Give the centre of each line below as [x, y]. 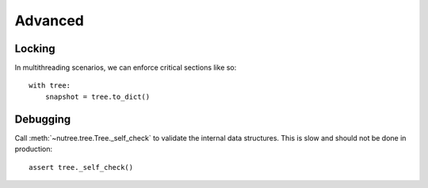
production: [34, 149]
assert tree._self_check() [81, 167]
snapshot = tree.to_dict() [97, 96]
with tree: [50, 86]
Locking [35, 49]
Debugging [43, 119]
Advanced [50, 21]
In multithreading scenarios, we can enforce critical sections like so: [126, 68]
